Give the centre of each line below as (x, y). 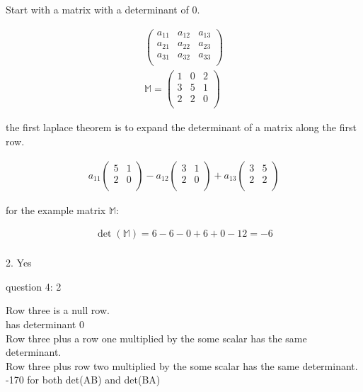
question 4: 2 (34, 286)
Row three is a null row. (58, 310)
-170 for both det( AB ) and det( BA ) (83, 380)
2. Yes (19, 263)
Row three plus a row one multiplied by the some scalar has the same (156, 338)
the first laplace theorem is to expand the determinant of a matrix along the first (181, 127)
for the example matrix (56, 209)
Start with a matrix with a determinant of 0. (103, 9)
